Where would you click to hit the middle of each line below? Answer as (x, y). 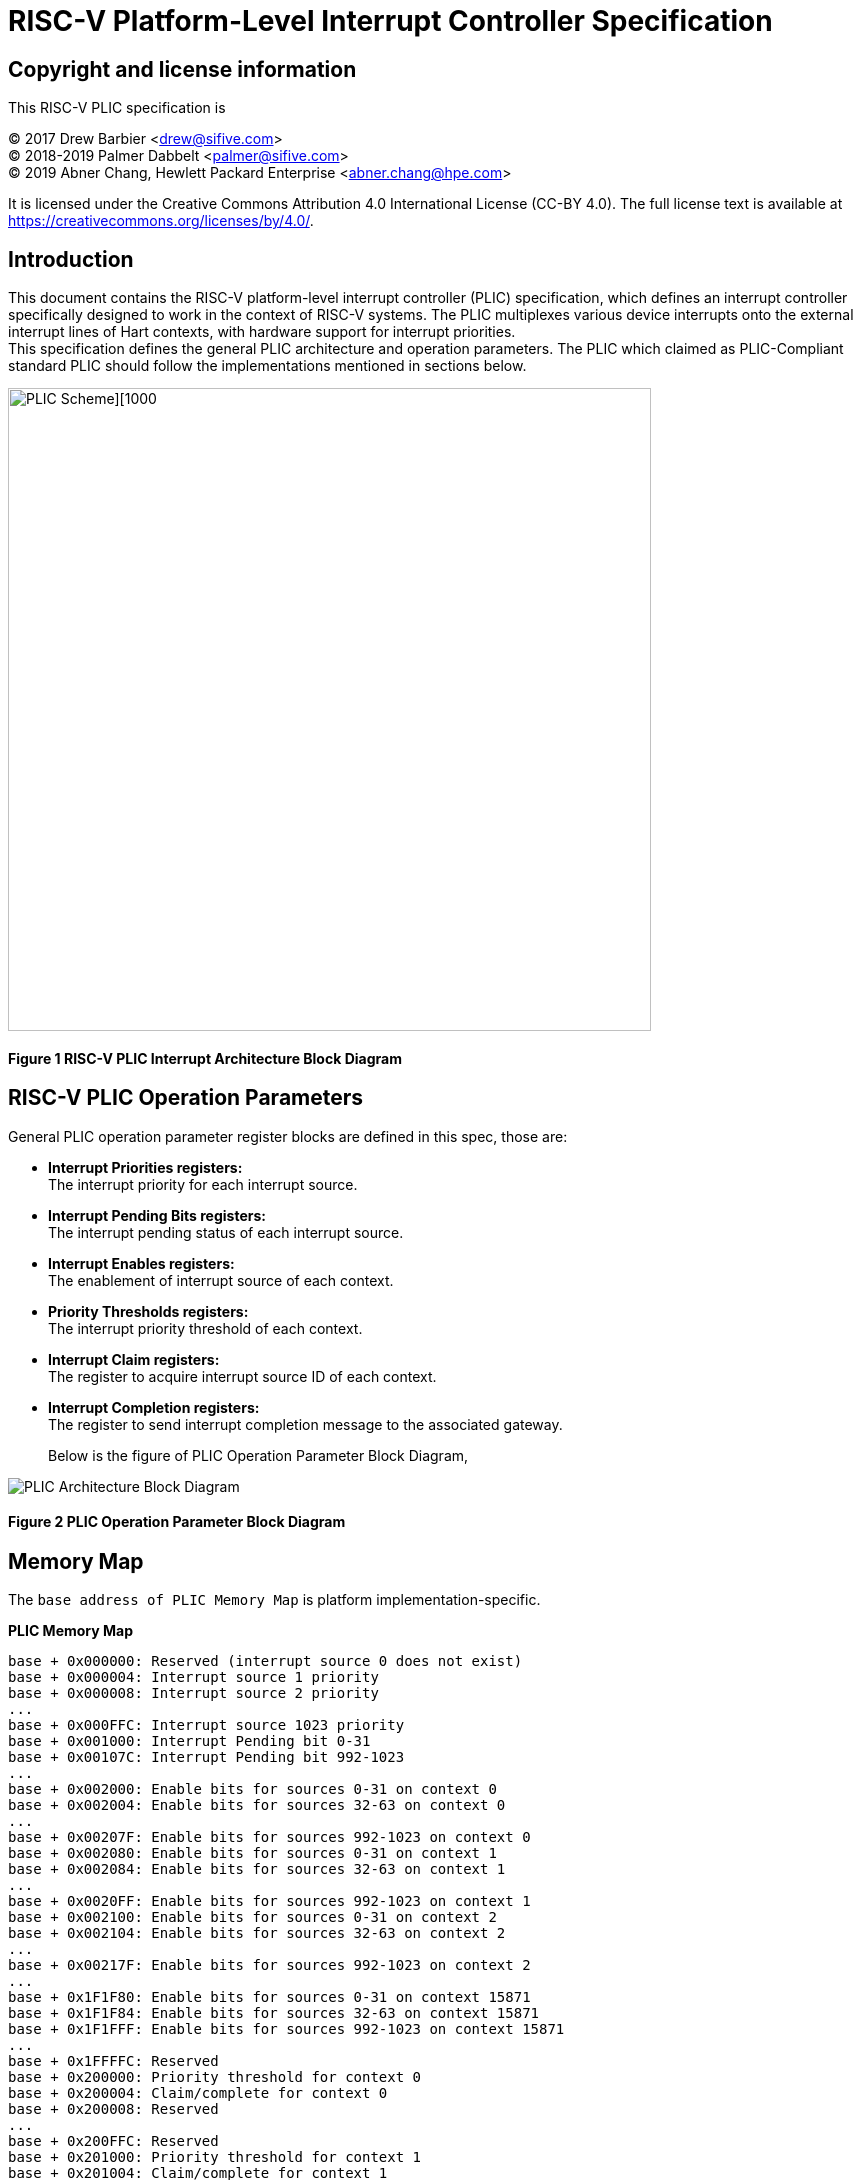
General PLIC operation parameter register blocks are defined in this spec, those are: (288, 1136)
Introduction (71, 259)
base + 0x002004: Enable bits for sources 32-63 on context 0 (257, 1805)
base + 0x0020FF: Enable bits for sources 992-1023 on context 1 (269, 1901)
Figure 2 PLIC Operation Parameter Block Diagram (177, 1522)
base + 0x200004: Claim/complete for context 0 (198, 2093)
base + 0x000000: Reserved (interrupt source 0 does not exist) (265, 1661)
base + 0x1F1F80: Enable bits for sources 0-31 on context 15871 (269, 1997)
